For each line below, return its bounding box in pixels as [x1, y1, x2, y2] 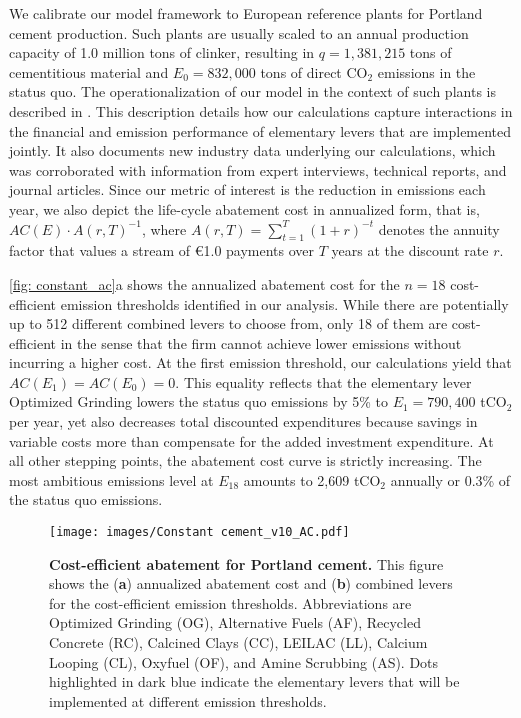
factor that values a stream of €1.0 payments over [9, 240, 315, 261]
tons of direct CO [260, 61, 368, 82]
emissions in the [377, 61, 476, 82]
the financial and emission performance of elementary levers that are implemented [9, 120, 512, 141]
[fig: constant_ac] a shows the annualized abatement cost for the [9, 273, 400, 294]
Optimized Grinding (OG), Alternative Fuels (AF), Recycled [49, 612, 421, 633]
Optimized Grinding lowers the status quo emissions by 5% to [9, 391, 389, 412]
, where [141, 218, 187, 239]
